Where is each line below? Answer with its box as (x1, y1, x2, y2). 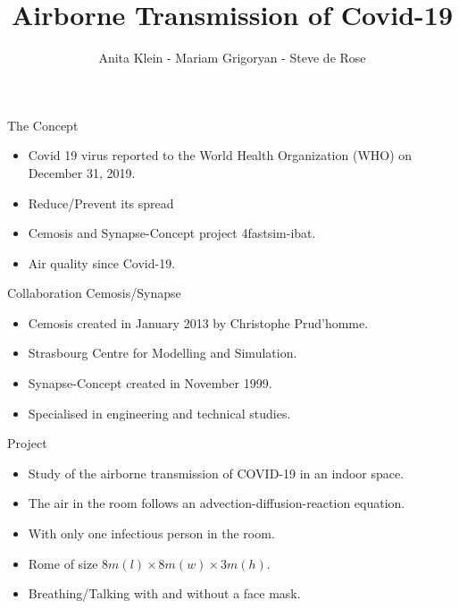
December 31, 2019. (28, 163, 136, 182)
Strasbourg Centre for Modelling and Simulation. (28, 343, 297, 362)
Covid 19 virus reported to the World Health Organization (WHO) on (28, 146, 413, 165)
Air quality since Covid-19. (28, 253, 176, 272)
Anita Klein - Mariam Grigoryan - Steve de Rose (98, 48, 366, 67)
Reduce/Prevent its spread (28, 193, 174, 212)
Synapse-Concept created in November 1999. (28, 374, 272, 393)
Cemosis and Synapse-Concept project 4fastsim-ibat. (28, 224, 316, 242)
